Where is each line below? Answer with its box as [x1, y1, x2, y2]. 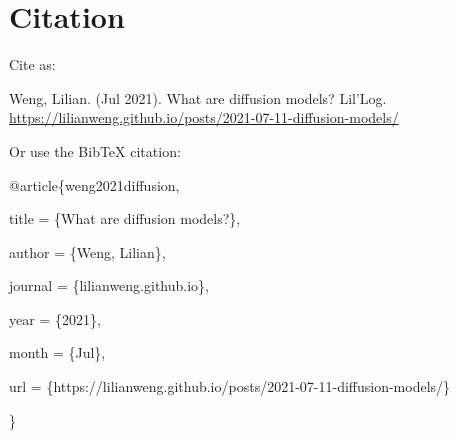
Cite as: [9, 54, 56, 75]
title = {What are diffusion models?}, [9, 208, 241, 229]
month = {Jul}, [9, 342, 106, 363]
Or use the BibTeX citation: [9, 140, 181, 161]
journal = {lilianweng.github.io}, [9, 275, 209, 296]
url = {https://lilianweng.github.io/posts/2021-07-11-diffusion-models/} [9, 376, 451, 397]
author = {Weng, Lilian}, [9, 241, 166, 262]
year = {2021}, [9, 308, 101, 329]
